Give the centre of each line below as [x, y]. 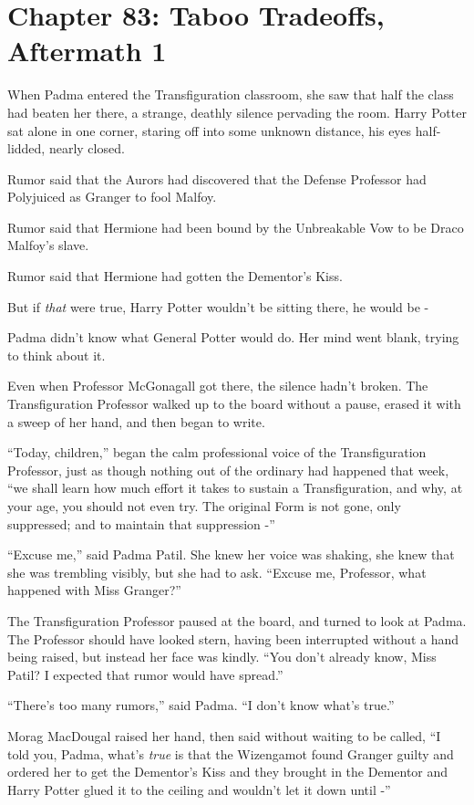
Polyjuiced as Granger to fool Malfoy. [112, 197]
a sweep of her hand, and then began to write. [136, 421]
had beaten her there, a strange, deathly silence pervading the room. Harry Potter [237, 112]
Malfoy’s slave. [48, 245]
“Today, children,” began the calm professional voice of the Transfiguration [217, 452]
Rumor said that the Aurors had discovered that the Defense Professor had [217, 178]
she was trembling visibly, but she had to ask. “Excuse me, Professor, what [217, 572]
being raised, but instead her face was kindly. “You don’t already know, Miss [222, 657]
